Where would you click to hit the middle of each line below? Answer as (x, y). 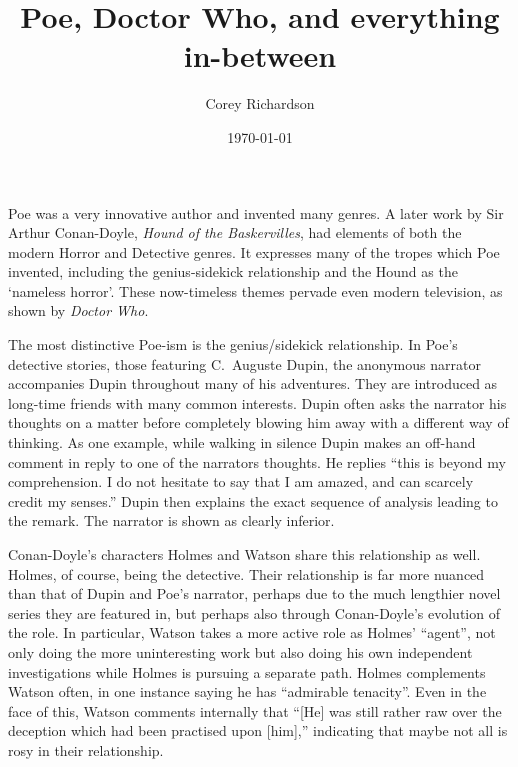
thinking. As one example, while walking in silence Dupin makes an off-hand (242, 442)
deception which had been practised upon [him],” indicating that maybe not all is (258, 730)
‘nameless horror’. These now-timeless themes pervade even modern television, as (255, 290)
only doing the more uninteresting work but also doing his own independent (240, 651)
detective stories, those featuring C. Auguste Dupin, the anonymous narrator (244, 363)
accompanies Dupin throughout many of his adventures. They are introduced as (253, 383)
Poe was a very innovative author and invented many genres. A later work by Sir (256, 212)
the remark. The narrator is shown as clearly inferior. (171, 520)
